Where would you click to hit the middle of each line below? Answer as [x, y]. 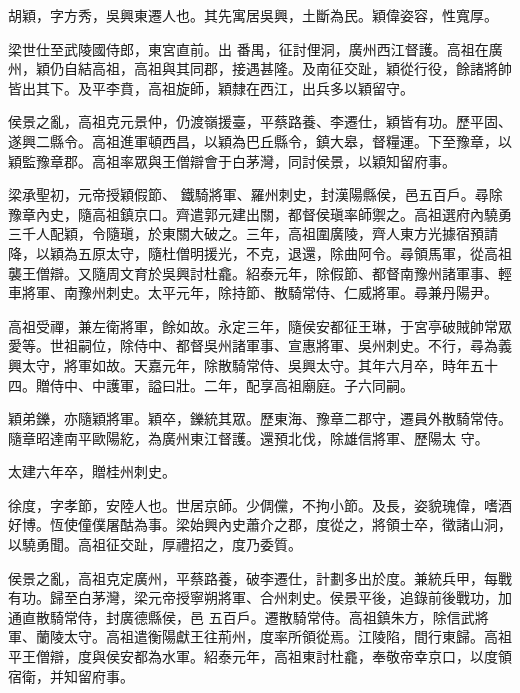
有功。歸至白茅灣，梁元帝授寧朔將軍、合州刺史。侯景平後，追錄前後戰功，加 [260, 597]
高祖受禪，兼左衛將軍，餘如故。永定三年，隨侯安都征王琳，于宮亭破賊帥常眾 [260, 325]
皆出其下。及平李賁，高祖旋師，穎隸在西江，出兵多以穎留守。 [211, 87]
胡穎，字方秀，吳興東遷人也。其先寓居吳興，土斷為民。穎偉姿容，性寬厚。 [253, 15]
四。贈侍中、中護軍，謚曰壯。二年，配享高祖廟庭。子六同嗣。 [211, 384]
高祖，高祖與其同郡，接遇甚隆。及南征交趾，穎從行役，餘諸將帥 [301, 68]
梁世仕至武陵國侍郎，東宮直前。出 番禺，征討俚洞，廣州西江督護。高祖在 [248, 48]
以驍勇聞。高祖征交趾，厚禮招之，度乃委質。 [155, 544]
